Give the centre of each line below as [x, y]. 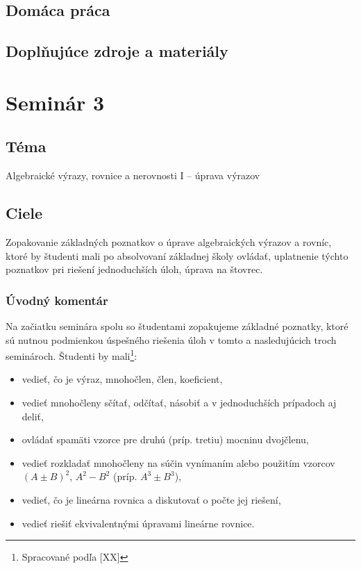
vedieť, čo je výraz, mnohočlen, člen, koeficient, [122, 379]
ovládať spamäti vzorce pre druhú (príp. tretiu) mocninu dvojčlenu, [165, 439]
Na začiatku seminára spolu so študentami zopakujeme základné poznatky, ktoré [177, 325]
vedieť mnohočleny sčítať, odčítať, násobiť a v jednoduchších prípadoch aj [179, 402]
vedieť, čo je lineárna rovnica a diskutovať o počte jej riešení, [151, 499]
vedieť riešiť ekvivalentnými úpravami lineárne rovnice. [138, 523]
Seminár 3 [55, 102]
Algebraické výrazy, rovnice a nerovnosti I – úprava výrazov [133, 175]
